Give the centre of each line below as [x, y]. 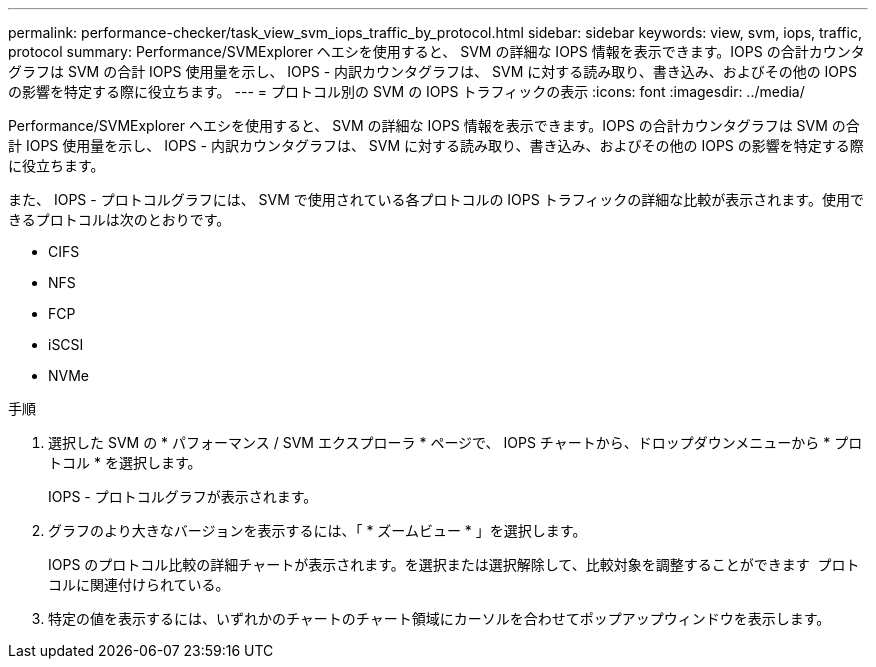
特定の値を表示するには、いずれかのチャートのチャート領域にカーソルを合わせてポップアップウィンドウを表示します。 [439, 618]
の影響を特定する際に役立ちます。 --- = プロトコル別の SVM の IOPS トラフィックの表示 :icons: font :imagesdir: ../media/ [406, 91]
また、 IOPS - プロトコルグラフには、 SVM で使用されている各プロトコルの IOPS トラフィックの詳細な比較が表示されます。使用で [436, 199]
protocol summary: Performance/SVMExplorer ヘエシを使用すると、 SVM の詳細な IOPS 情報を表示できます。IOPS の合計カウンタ [436, 51]
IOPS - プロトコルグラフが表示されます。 [183, 496]
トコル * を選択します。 [125, 462]
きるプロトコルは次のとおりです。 [119, 219]
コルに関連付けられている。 [139, 584]
